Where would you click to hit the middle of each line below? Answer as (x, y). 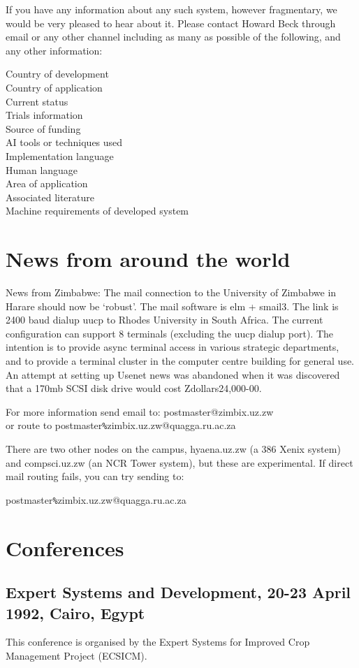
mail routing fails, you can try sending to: (95, 476)
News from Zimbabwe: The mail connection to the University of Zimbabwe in (171, 292)
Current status (37, 101)
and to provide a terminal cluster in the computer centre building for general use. (180, 361)
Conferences (65, 547)
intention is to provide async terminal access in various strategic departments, (173, 347)
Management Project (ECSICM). (76, 656)
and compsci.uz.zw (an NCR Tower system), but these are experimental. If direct (179, 462)
